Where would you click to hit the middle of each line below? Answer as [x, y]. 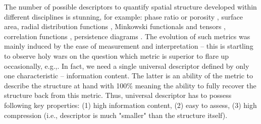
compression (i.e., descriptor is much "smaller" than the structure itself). [116, 115]
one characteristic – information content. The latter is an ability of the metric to [129, 76]
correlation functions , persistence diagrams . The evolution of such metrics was [127, 36]
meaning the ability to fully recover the [196, 85]
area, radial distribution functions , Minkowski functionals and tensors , [115, 26]
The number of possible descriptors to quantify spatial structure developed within [130, 7]
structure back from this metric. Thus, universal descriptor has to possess [118, 95]
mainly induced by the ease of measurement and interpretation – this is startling [129, 46]
